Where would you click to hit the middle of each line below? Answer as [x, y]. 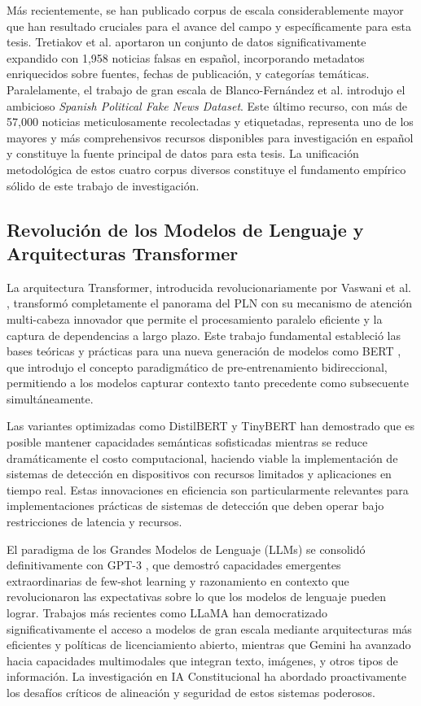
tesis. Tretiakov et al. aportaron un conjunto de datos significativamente [186, 42]
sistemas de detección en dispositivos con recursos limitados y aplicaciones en [199, 474]
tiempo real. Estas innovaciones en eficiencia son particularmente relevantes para [208, 489]
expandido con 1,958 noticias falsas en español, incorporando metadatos [186, 57]
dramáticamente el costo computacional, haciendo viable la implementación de [202, 458]
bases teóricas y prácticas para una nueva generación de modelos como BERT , [204, 351]
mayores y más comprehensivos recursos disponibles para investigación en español [210, 137]
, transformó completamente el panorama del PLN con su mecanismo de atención [210, 303]
